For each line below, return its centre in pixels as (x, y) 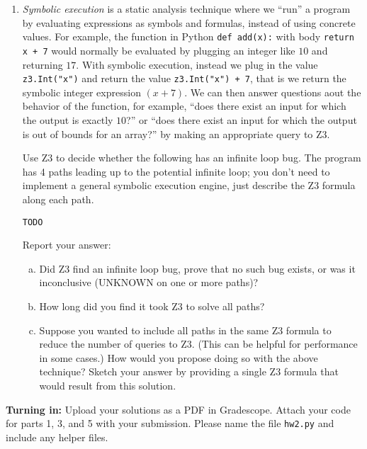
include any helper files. (57, 437)
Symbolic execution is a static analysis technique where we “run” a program (186, 8)
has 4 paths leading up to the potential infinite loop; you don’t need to (176, 171)
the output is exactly (68, 119)
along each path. (58, 199)
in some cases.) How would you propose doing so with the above (179, 357)
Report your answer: (67, 245)
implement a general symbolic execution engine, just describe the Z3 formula (189, 185)
